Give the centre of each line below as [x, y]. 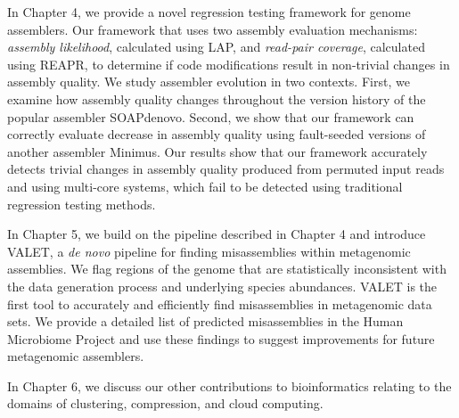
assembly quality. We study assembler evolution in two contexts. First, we [209, 82]
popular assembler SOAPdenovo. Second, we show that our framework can [211, 116]
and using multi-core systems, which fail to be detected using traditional [205, 186]
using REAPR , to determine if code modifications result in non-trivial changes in [229, 64]
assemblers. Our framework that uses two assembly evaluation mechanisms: [213, 29]
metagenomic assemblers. [76, 356]
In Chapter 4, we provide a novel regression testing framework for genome [209, 12]
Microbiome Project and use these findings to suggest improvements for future [221, 338]
